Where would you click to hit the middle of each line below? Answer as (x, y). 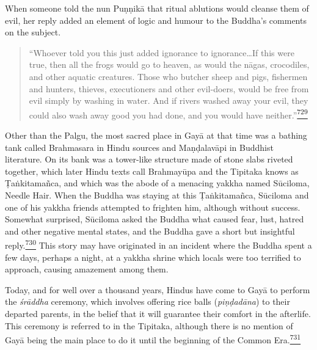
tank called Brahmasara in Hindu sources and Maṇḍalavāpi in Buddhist (139, 147)
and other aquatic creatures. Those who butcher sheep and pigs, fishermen (168, 76)
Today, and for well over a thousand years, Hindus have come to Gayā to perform (158, 289)
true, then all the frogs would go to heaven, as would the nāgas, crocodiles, (169, 64)
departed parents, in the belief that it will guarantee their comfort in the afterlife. (158, 313)
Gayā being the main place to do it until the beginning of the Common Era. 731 (153, 339)
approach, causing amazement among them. (87, 269)
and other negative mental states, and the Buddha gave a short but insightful (150, 231)
